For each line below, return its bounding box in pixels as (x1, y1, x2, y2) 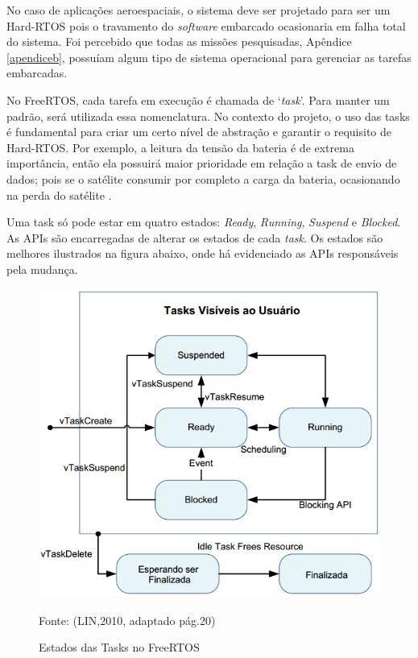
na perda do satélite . (6, 186, 112, 203)
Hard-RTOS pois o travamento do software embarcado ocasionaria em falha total (6, 17, 406, 34)
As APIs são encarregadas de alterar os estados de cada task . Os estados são (6, 229, 383, 246)
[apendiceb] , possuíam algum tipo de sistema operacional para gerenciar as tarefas (6, 48, 412, 65)
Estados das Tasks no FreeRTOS (39, 639, 200, 656)
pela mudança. (6, 260, 78, 277)
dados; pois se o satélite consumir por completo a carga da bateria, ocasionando (6, 170, 400, 187)
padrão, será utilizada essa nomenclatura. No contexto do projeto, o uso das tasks (6, 107, 410, 124)
